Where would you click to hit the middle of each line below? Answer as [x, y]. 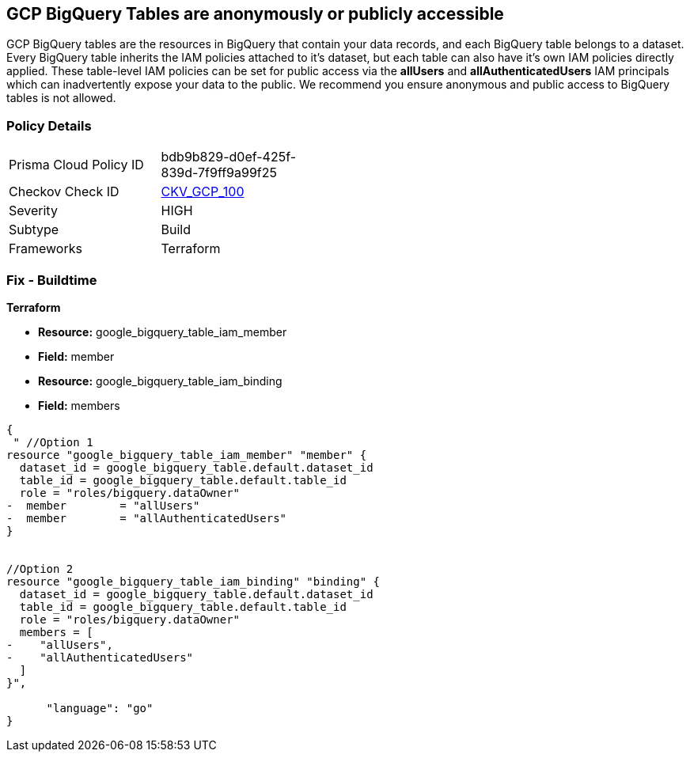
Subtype [34, 230]
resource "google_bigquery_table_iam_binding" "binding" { [193, 581]
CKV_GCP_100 [203, 192]
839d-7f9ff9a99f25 [219, 173]
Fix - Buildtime [52, 280]
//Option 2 [40, 568]
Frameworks [45, 249]
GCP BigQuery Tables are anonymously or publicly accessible [255, 14]
